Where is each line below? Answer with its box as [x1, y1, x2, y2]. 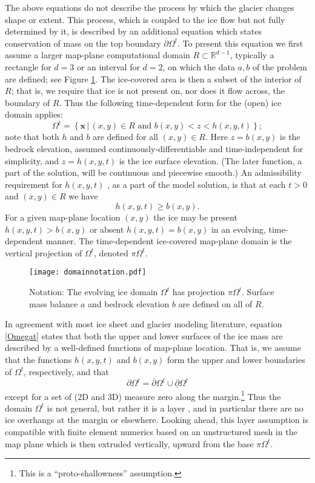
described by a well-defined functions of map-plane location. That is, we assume [5, 341, 301, 354]
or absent [89, 222, 124, 235]
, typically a [230, 48, 274, 61]
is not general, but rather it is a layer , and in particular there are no [47, 401, 303, 414]
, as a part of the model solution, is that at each [107, 178, 286, 190]
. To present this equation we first [177, 36, 303, 49]
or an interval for [76, 60, 140, 73]
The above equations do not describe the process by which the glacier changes [5, 1, 294, 13]
